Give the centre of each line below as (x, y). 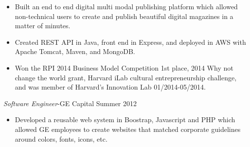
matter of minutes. (43, 26)
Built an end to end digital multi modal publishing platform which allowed (126, 6)
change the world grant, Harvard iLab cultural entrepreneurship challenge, (126, 77)
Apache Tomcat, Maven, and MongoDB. (75, 51)
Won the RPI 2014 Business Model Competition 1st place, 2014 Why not (124, 67)
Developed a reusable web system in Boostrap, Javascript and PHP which (125, 119)
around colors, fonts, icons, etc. (61, 138)
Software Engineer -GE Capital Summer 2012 (70, 103)
